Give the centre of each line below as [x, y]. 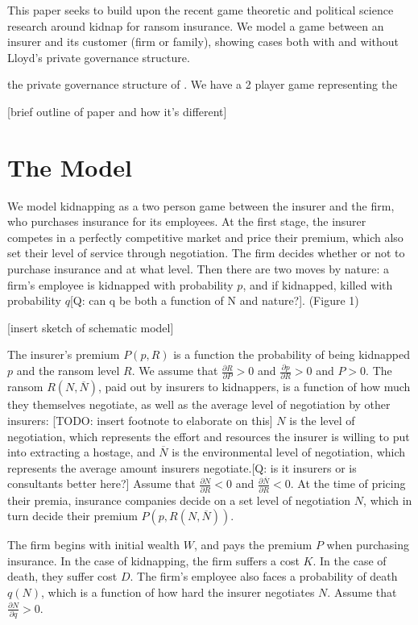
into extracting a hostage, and [81, 452]
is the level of [322, 420]
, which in [388, 500]
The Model [70, 167]
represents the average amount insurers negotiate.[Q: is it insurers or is [182, 467]
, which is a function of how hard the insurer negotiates [178, 592]
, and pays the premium [253, 545]
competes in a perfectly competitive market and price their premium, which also [205, 237]
